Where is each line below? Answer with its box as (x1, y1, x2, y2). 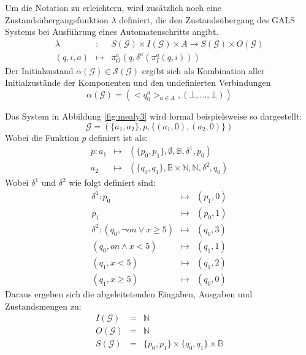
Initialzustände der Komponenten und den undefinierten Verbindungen (5, 76, 271, 89)
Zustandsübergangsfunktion (5, 13, 109, 26)
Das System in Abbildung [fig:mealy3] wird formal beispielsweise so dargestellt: (5, 110, 302, 123)
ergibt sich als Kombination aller (142, 64, 265, 77)
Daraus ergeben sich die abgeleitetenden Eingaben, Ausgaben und (5, 288, 253, 300)
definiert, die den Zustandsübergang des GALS (119, 13, 296, 26)
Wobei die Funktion (5, 131, 79, 143)
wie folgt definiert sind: (69, 176, 156, 189)
